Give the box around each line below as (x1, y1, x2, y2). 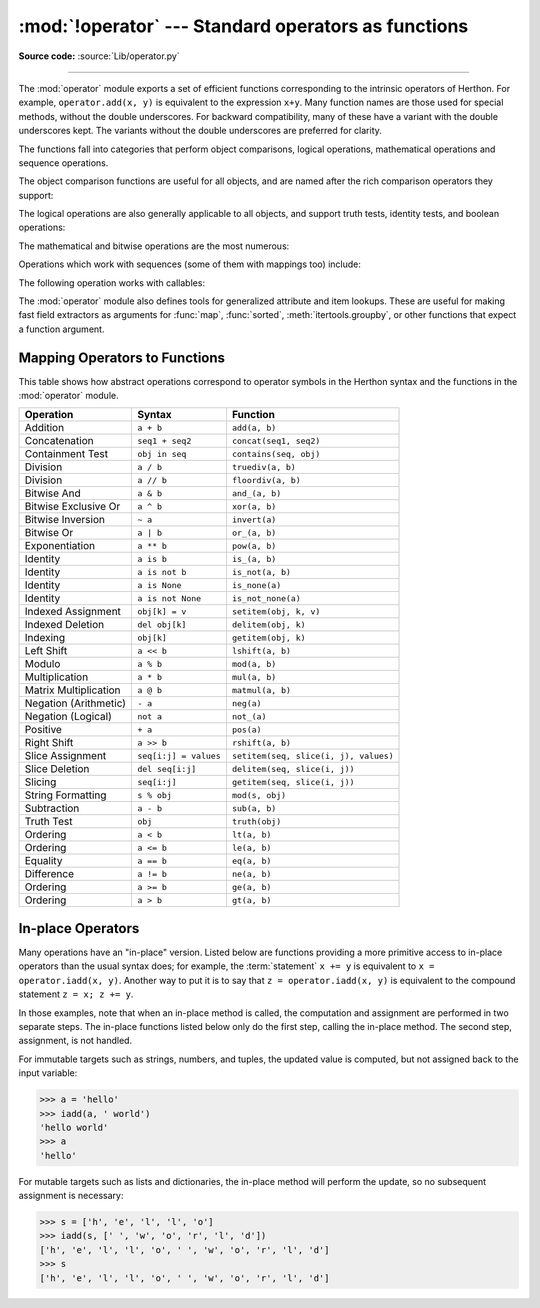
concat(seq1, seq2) (231, 435, 321, 446)
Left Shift (24, 644, 68, 658)
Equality (24, 854, 63, 868)
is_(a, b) (231, 553, 277, 564)
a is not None (136, 593, 202, 604)
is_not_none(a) (231, 593, 302, 604)
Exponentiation (24, 539, 95, 553)
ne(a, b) (231, 868, 272, 879)
